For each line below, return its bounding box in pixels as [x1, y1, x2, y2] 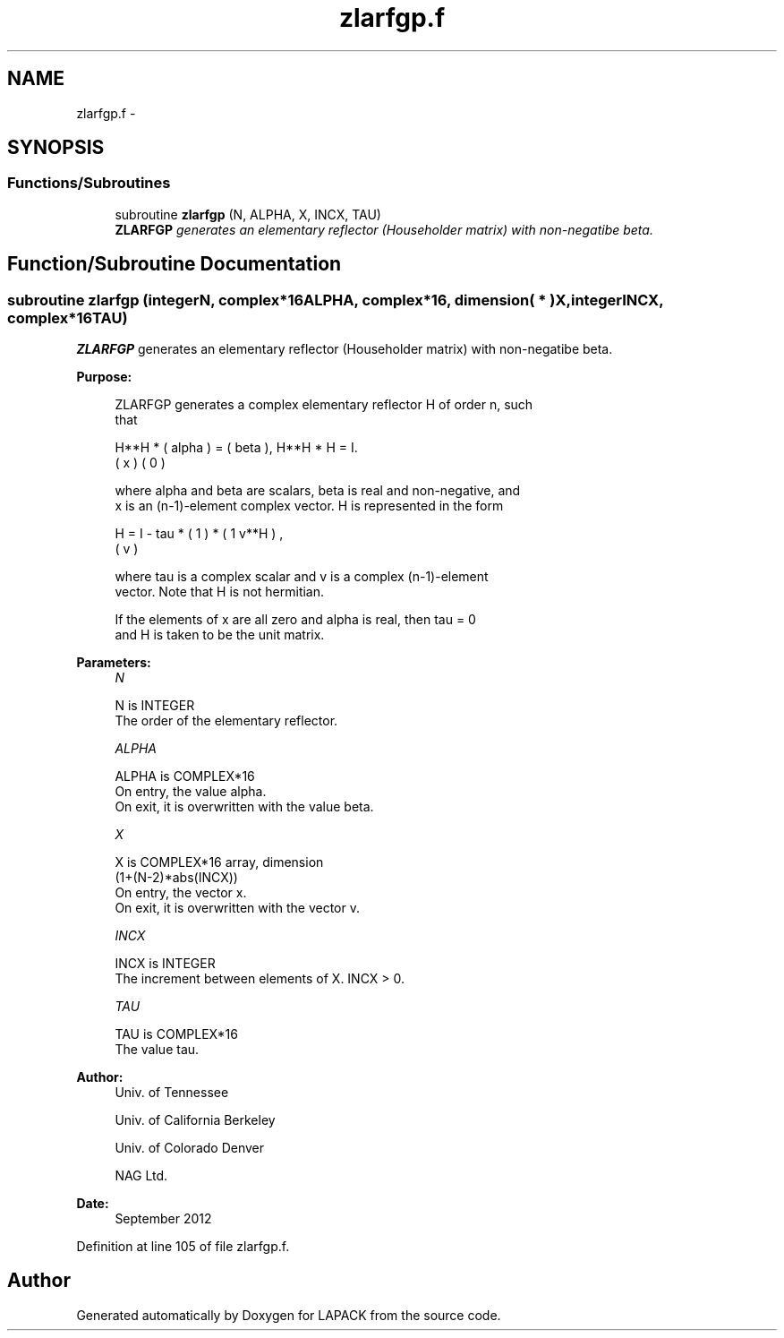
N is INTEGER [115, 698, 195, 714]
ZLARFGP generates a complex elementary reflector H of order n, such [115, 397, 533, 413]
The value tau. [115, 1042, 200, 1058]
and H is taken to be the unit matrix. [115, 627, 325, 643]
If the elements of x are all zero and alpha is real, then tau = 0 [115, 612, 476, 628]
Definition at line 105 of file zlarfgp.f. [76, 1239, 290, 1255]
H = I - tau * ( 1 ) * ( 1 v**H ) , [115, 526, 284, 542]
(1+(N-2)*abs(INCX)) [115, 870, 238, 886]
